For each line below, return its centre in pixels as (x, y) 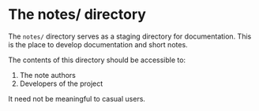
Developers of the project (61, 83)
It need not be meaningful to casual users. (77, 98)
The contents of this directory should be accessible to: (97, 60)
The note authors (48, 75)
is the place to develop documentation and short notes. (98, 44)
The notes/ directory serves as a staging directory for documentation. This (130, 36)
